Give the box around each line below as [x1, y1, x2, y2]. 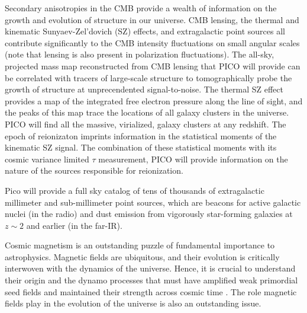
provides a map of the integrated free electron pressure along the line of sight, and [5, 94, 303, 107]
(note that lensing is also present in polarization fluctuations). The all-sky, [5, 48, 274, 60]
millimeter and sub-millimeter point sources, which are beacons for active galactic [5, 196, 301, 208]
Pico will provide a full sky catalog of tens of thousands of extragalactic [5, 184, 264, 196]
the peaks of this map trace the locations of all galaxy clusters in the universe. [5, 106, 289, 119]
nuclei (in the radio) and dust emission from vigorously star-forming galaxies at [5, 207, 293, 220]
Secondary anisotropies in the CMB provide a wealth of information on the [5, 2, 277, 14]
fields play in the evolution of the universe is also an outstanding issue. [5, 297, 261, 309]
